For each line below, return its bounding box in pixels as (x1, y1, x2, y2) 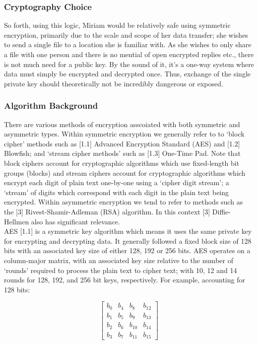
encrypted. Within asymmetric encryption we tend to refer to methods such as (4, 197, 243, 207)
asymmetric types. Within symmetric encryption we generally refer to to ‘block (4, 129, 245, 139)
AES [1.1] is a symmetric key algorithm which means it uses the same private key (4, 226, 252, 236)
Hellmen (4, 216, 29, 226)
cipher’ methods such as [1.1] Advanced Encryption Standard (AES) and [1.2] (4, 138, 240, 148)
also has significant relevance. (31, 216, 120, 226)
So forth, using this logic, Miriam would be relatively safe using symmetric (4, 20, 231, 30)
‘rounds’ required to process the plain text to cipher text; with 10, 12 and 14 (4, 265, 237, 275)
